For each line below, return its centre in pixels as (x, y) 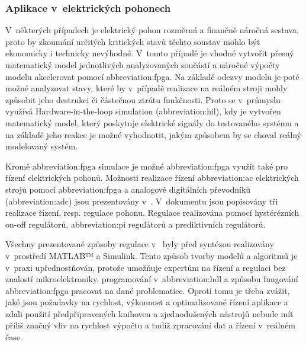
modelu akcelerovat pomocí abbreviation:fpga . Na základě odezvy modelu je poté (152, 76)
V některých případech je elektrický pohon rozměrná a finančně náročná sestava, (152, 30)
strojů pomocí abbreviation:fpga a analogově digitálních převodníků (128, 189)
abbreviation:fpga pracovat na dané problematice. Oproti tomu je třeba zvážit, (148, 290)
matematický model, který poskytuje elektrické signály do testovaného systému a (152, 122)
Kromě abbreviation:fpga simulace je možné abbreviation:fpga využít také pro (147, 166)
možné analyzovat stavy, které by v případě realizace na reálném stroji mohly (146, 88)
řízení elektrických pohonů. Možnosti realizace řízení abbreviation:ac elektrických (152, 178)
